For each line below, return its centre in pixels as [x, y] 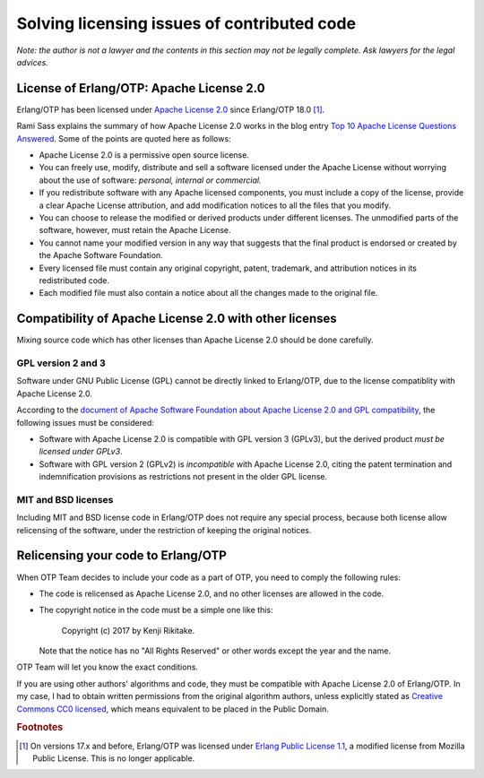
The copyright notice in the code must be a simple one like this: [156, 610]
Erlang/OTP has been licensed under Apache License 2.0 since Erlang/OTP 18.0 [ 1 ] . [171, 109]
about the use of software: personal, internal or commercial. [150, 180]
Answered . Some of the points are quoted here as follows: [124, 138]
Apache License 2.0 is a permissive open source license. [144, 155]
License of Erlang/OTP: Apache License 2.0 [141, 88]
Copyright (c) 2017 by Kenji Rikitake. [128, 630]
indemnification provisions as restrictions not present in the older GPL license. [183, 477]
